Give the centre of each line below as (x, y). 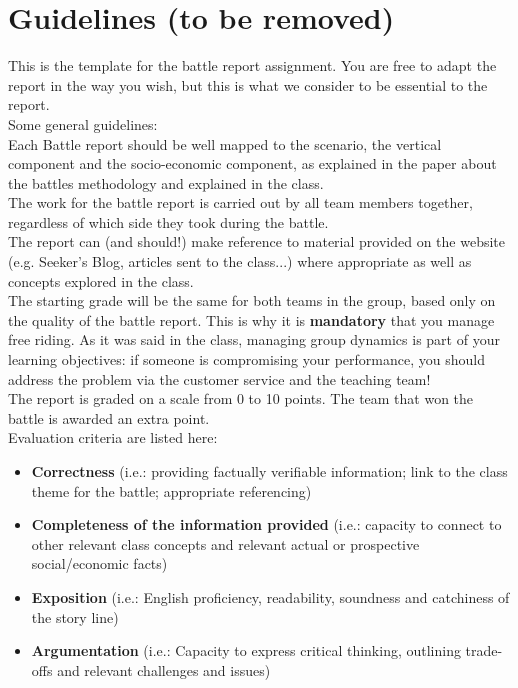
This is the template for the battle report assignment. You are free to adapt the (252, 65)
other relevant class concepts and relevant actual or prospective (225, 543)
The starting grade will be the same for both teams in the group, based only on (252, 300)
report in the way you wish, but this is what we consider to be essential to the (248, 84)
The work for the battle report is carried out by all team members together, (240, 202)
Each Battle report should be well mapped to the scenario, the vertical (225, 143)
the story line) (75, 616)
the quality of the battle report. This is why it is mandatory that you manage (251, 319)
